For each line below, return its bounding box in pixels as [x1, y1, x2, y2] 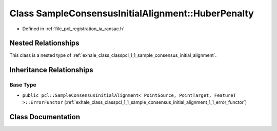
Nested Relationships [9, 39, 80, 48]
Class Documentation [9, 113, 81, 121]
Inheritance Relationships [9, 65, 93, 74]
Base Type [9, 81, 36, 89]
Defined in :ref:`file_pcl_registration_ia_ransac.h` [22, 26, 125, 32]
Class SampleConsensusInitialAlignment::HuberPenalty [9, 8, 254, 19]
